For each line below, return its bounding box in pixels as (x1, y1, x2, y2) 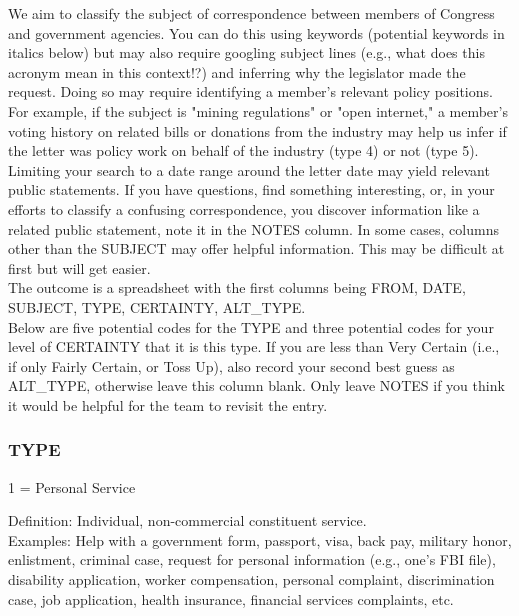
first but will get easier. (8, 257, 151, 278)
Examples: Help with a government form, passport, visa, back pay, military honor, (8, 529, 512, 550)
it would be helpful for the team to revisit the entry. (8, 394, 328, 415)
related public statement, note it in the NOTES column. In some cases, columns (8, 218, 499, 239)
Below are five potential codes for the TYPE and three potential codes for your (8, 316, 494, 337)
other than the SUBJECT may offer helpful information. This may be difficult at (8, 238, 505, 259)
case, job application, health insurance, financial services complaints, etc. (8, 588, 454, 609)
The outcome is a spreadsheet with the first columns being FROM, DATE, (8, 277, 466, 298)
